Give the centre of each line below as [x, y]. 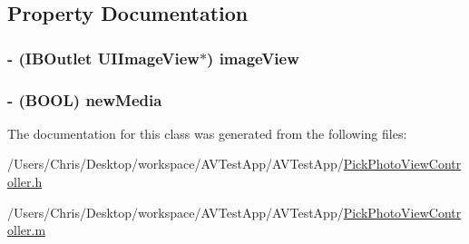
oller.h [25, 182]
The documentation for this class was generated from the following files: [207, 133]
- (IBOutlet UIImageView [103, 58]
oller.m [27, 230]
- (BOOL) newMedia [85, 99]
